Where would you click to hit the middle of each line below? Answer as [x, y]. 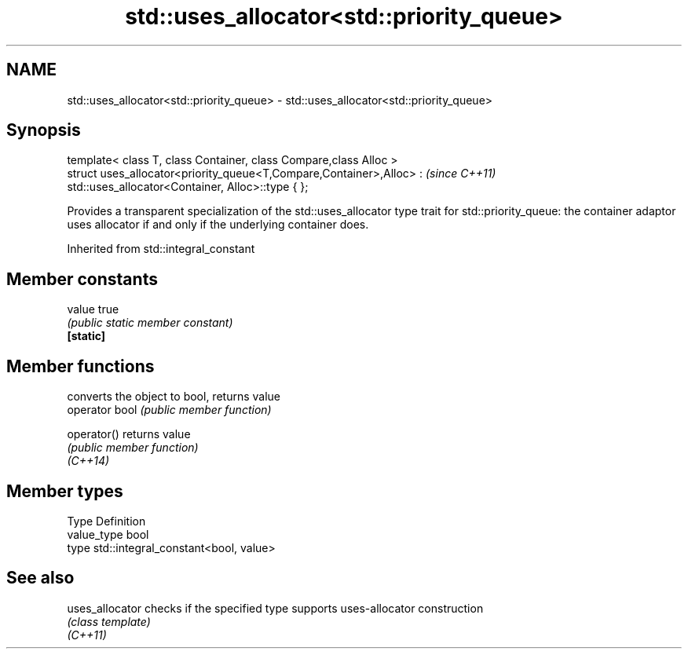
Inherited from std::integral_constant [161, 249]
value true [93, 309]
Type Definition [106, 521]
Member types [65, 491]
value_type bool [108, 534]
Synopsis [44, 130]
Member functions [81, 366]
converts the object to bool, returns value [174, 397]
